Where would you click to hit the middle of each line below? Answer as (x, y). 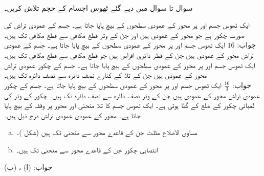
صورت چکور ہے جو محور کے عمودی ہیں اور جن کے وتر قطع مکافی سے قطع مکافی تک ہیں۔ (124, 35)
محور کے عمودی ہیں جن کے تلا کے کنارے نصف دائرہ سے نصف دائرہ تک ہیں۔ (106, 75)
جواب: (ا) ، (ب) (28, 167)
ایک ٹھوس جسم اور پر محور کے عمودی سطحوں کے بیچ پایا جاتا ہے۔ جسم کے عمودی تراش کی (127, 25)
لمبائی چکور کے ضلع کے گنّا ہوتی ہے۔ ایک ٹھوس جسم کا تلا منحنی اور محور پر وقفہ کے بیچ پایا (129, 105)
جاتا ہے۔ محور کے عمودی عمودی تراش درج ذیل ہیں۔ (73, 115)
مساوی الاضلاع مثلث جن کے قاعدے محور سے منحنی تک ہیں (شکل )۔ (107, 132)
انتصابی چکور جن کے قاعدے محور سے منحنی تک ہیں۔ (87, 149)
